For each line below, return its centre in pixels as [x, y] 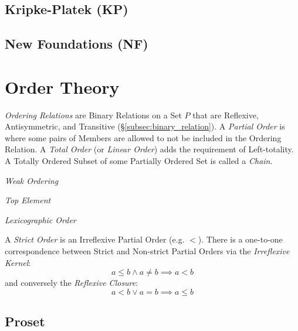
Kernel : [18, 262]
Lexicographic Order [40, 219]
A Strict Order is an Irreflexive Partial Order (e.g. [95, 239]
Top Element [28, 200]
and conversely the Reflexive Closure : [72, 283]
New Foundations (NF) [77, 44]
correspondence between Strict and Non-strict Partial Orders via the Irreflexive [147, 251]
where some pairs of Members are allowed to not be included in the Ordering [143, 137]
